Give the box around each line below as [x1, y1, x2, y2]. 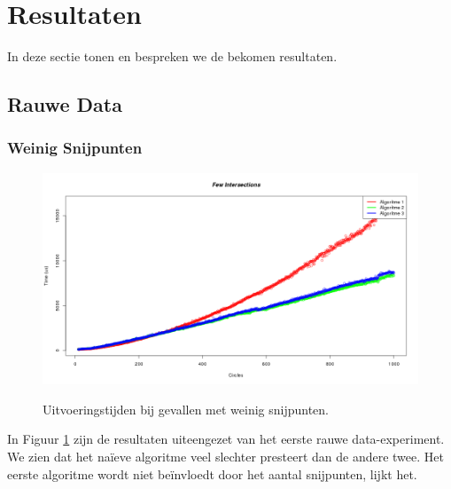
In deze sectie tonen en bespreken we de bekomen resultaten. [7, 47, 338, 66]
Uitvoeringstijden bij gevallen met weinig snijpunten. [43, 399, 330, 418]
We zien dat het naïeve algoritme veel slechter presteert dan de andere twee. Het [7, 447, 444, 465]
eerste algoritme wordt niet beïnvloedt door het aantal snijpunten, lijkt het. [7, 464, 417, 483]
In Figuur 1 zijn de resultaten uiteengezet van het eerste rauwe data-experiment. [7, 430, 445, 448]
